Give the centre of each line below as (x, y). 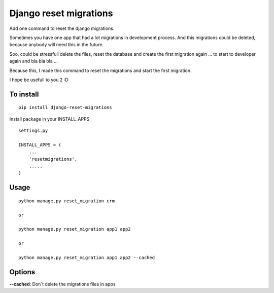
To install (24, 94)
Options (22, 272)
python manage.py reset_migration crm (67, 201)
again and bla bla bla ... (33, 61)
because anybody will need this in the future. (57, 45)
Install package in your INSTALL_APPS (49, 119)
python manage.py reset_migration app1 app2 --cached (87, 258)
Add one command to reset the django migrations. (62, 28)
